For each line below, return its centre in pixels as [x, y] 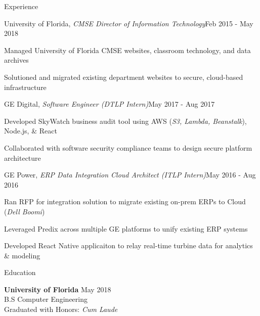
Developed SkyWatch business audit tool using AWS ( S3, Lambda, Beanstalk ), [125, 121]
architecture [23, 157]
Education [20, 272]
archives [16, 60]
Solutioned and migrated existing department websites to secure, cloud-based [124, 77]
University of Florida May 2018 [58, 289]
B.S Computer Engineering [46, 299]
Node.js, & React [31, 131]
